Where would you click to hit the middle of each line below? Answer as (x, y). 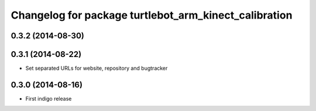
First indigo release (49, 98)
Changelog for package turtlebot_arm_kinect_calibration (152, 15)
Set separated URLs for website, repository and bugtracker (97, 68)
